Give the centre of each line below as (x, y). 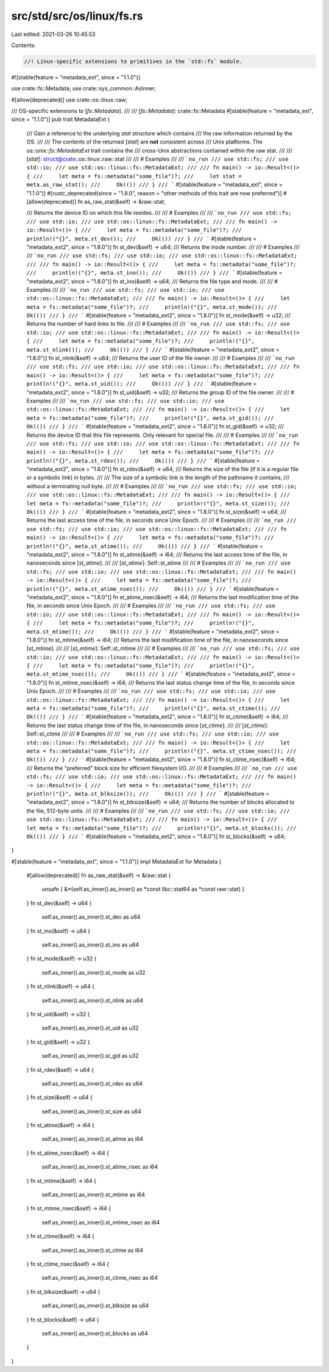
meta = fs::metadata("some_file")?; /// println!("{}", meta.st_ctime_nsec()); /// (161, 751)
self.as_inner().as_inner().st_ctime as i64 (92, 1250)
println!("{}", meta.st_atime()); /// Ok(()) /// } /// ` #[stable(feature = (145, 546)
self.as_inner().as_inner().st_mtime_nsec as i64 (101, 1222)
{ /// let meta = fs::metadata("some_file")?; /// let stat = (134, 176)
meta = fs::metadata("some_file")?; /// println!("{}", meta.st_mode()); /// (152, 307)
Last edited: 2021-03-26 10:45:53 (53, 34)
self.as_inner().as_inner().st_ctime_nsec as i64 (100, 1278)
